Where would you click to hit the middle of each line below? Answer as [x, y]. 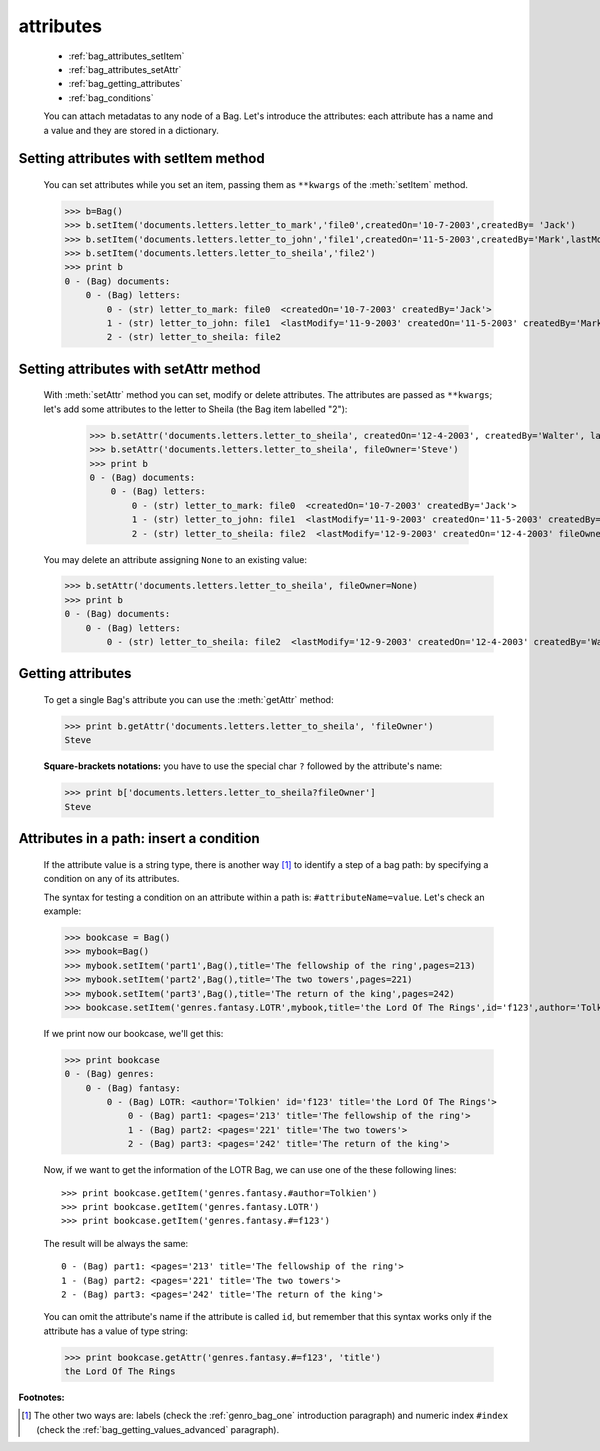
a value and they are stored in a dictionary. [131, 130]
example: [62, 911]
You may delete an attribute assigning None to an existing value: [175, 559]
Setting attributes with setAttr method [139, 368]
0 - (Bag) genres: [109, 1074]
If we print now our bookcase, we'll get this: [133, 1033]
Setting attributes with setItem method [141, 158]
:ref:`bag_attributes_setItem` [126, 56]
